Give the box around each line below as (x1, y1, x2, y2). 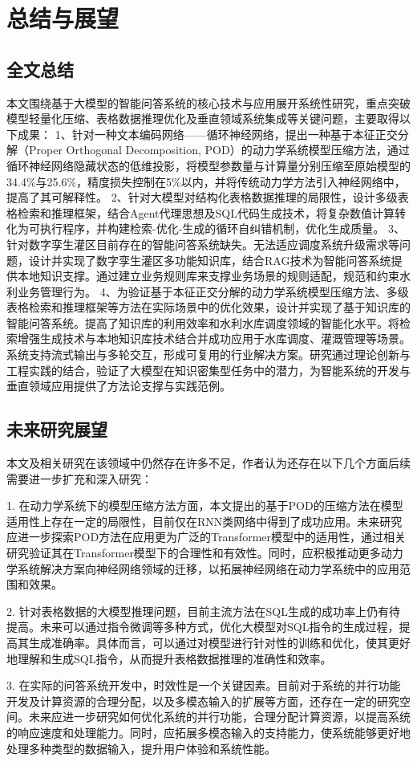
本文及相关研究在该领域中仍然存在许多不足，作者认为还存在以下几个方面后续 (6, 454, 411, 471)
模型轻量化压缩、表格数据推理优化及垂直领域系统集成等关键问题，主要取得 (6, 110, 399, 127)
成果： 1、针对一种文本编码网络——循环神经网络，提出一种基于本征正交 (17, 125, 398, 142)
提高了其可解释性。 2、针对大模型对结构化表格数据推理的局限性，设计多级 (6, 189, 398, 206)
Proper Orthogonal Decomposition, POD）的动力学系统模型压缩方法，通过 (28, 141, 410, 158)
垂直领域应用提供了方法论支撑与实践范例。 (6, 377, 231, 394)
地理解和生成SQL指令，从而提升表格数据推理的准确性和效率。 (6, 650, 332, 666)
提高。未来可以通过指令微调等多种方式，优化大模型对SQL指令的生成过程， (6, 618, 399, 635)
